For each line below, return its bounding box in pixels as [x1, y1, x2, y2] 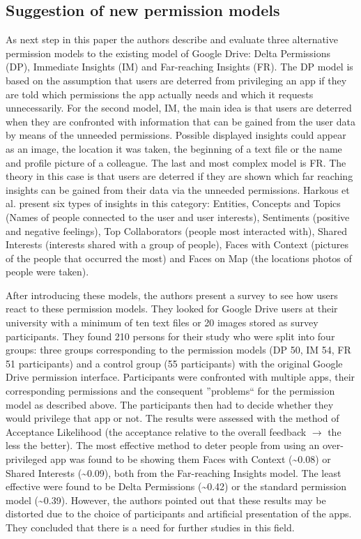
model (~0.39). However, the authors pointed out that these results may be [6, 492, 326, 507]
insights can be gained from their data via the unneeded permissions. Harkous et [6, 182, 350, 197]
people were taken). [6, 264, 89, 279]
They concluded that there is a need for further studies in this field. [6, 519, 295, 534]
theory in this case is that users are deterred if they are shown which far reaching [6, 169, 353, 183]
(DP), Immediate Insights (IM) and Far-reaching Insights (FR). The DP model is [6, 59, 353, 74]
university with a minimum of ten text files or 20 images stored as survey [6, 315, 318, 330]
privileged [6, 452, 47, 466]
